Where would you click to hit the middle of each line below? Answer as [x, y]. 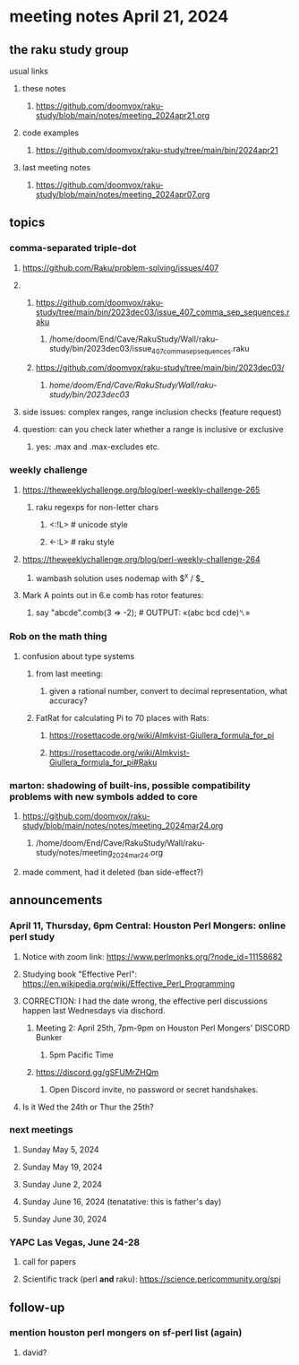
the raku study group [69, 50]
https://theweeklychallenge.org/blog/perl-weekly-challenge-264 [141, 559]
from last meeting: [69, 674]
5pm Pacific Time [81, 1055]
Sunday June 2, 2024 [62, 1184]
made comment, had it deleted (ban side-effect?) [113, 872]
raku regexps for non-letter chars [97, 507]
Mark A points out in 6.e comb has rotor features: [113, 596]
